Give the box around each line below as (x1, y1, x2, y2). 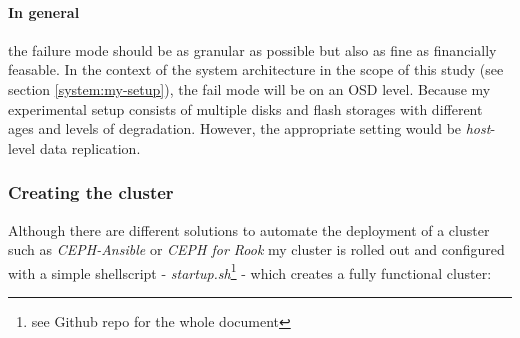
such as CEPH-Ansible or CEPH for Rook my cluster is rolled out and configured (8, 239, 505, 260)
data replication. (39, 137, 141, 158)
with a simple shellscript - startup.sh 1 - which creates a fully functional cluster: (8, 259, 492, 283)
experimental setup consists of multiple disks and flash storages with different (8, 98, 483, 119)
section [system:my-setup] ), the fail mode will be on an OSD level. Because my (8, 78, 491, 99)
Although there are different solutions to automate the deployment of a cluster (8, 219, 490, 240)
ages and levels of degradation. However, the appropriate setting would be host (8, 118, 491, 139)
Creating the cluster (8, 180, 174, 205)
